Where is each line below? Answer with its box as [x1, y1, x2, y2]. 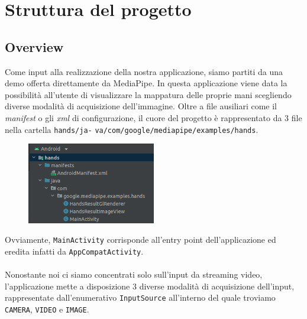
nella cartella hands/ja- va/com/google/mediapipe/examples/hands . [5, 123, 258, 135]
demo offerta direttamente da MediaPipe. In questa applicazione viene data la [5, 77, 287, 89]
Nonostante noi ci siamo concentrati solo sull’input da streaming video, [5, 268, 263, 281]
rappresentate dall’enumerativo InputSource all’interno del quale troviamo [5, 291, 276, 304]
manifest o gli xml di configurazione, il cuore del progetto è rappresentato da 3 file [5, 111, 302, 123]
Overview [5, 37, 64, 56]
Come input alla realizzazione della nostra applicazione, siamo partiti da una [5, 65, 283, 77]
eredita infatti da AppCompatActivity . [5, 245, 144, 257]
